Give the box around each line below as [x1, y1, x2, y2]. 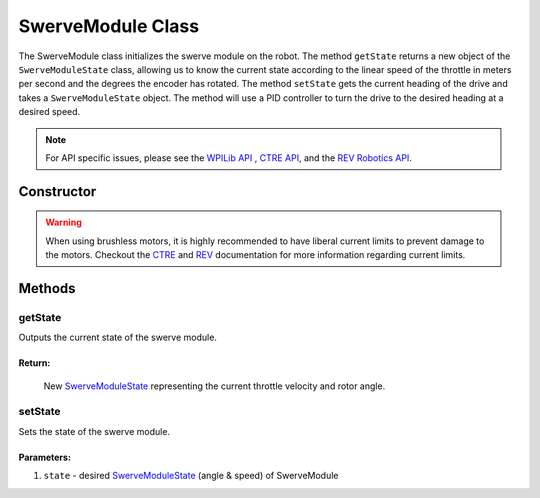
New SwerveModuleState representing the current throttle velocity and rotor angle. [43, 380, 386, 392]
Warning [45, 216, 82, 229]
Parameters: [18, 451, 72, 463]
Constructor [18, 183, 97, 200]
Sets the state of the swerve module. [18, 425, 170, 437]
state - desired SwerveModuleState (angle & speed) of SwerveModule [43, 470, 339, 482]
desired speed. [18, 106, 81, 118]
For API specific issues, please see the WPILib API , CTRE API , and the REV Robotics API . [45, 151, 412, 164]
